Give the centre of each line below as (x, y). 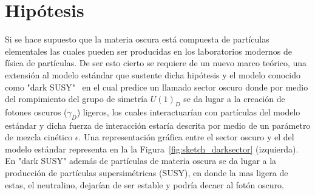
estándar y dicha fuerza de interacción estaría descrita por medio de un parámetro (158, 125)
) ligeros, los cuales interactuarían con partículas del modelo (188, 111)
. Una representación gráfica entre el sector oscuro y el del (186, 137)
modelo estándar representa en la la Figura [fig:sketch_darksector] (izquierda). (152, 149)
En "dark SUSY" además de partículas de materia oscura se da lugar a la (141, 161)
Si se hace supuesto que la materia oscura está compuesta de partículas (137, 39)
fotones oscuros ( (36, 111)
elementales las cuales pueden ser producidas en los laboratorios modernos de (148, 51)
